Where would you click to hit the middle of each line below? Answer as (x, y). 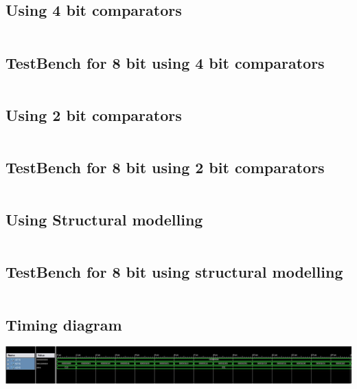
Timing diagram (64, 324)
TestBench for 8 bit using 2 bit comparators (165, 167)
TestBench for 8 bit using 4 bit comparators (165, 62)
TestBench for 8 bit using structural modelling (174, 272)
